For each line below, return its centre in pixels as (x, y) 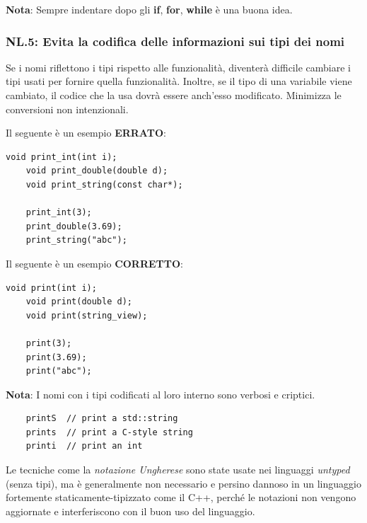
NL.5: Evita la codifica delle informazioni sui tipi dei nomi (175, 41)
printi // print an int (84, 446)
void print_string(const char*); (104, 184)
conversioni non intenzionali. (67, 109)
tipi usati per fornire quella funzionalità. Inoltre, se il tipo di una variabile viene (179, 81)
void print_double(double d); (97, 171)
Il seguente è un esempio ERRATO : (86, 133)
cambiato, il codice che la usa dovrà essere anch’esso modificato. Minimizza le (174, 95)
